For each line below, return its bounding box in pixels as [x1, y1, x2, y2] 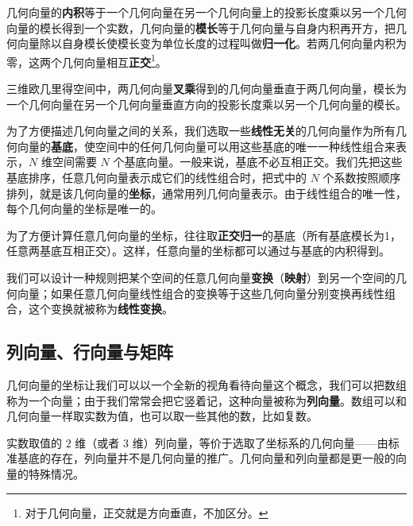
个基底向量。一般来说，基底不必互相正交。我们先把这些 [113, 153, 403, 170]
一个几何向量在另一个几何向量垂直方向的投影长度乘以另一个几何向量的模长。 [6, 95, 407, 112]
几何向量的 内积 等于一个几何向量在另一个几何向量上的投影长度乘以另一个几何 [6, 4, 407, 20]
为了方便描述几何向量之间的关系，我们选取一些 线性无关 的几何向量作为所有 [6, 122, 396, 139]
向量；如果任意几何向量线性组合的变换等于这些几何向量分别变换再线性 [17, 284, 384, 301]
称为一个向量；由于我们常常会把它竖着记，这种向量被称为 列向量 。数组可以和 [6, 392, 407, 408]
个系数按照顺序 [322, 169, 401, 185]
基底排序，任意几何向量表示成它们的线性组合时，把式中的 [6, 169, 307, 185]
